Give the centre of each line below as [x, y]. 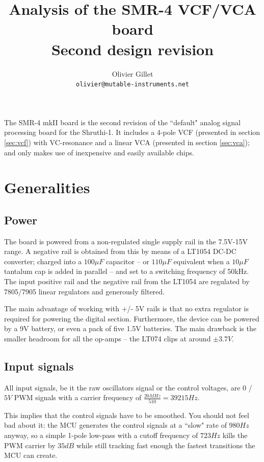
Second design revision [133, 49]
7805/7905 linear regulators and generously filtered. [84, 291]
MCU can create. [31, 455]
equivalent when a [202, 261]
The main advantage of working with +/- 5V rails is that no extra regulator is [126, 308]
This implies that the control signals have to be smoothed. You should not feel [127, 415]
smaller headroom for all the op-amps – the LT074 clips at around [108, 339]
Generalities [47, 187]
